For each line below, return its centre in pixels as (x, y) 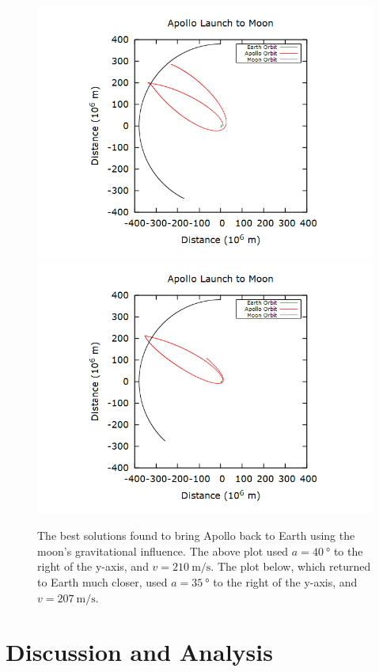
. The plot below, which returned (291, 566)
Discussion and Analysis (139, 652)
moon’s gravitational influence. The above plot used (163, 551)
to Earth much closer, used (102, 581)
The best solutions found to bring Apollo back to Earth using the (196, 535)
